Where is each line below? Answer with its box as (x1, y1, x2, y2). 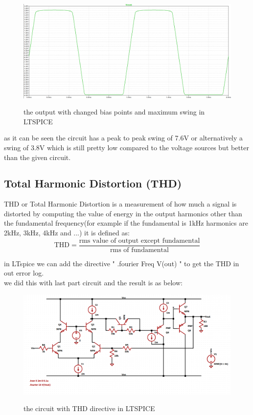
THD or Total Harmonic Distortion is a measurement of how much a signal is (4, 199, 237, 209)
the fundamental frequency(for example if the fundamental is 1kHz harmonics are (4, 218, 248, 228)
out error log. (4, 268, 44, 278)
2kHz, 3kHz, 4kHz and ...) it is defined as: (4, 228, 130, 238)
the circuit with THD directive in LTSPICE (23, 403, 155, 414)
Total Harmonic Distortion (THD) (4, 176, 182, 191)
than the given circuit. (4, 152, 71, 162)
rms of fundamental (110, 246, 169, 254)
